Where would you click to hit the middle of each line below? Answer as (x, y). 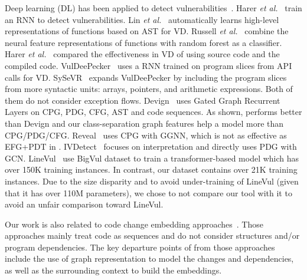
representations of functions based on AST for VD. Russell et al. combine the (147, 31)
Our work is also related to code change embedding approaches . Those (134, 224)
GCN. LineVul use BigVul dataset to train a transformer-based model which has (152, 158)
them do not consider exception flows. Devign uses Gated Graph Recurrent (143, 100)
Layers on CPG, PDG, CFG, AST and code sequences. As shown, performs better (153, 112)
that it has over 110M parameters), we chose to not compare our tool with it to (148, 192)
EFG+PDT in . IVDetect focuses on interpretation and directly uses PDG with (151, 146)
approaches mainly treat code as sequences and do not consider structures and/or (152, 235)
